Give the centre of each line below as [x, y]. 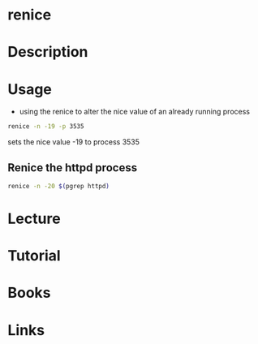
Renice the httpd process [73, 168]
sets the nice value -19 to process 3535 [73, 142]
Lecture [34, 219]
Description [48, 52]
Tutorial [34, 256]
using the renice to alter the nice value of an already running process [135, 112]
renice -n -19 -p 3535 [46, 127]
